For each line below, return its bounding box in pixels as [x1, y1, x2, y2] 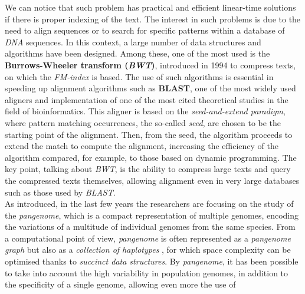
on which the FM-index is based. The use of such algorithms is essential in [5, 70, 274, 82]
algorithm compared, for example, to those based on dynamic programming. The [5, 151, 297, 163]
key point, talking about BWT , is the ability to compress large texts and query [5, 163, 291, 175]
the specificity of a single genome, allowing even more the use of [5, 278, 236, 290]
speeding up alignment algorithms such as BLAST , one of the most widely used [5, 82, 296, 94]
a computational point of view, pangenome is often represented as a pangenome [5, 232, 291, 244]
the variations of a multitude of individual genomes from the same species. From [5, 220, 296, 233]
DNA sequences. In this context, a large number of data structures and [5, 35, 261, 48]
